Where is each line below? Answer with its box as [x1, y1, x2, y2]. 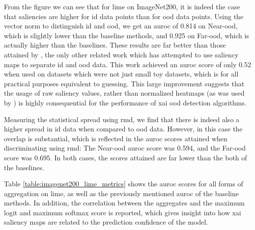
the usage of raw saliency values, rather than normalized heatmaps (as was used [4, 88, 245, 98]
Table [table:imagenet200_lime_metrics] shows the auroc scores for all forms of [4, 179, 243, 189]
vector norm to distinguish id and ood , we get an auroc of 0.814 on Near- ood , [4, 21, 238, 31]
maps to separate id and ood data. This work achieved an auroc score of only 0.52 [4, 59, 251, 69]
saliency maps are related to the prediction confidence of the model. [4, 217, 208, 227]
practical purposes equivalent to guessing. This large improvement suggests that [4, 78, 245, 88]
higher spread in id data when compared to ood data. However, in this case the [4, 124, 243, 134]
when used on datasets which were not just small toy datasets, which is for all [4, 69, 239, 79]
